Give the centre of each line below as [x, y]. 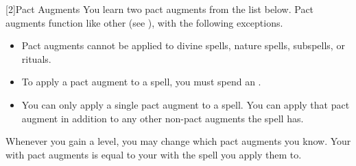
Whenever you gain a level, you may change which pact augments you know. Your [178, 141]
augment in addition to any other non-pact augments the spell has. [163, 118]
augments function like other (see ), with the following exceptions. [144, 22]
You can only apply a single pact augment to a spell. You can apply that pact [186, 104]
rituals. [36, 58]
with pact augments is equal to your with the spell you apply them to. [154, 154]
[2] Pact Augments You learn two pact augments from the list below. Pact [160, 9]
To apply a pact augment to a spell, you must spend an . [141, 82]
